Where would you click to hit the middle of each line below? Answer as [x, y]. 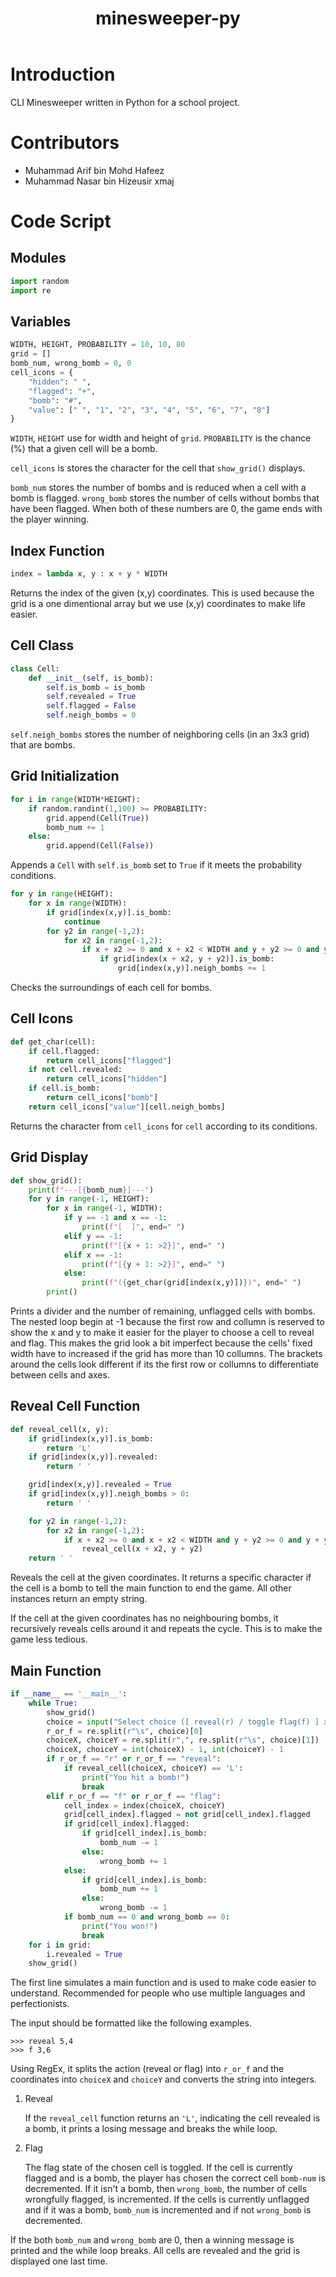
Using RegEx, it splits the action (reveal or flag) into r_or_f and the [147, 2069]
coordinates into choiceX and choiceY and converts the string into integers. [163, 2079]
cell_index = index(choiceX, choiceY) [144, 1805]
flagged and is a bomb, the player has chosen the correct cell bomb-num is [175, 2178]
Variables [41, 322]
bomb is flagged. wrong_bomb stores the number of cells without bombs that [165, 498]
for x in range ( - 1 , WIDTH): [104, 1208]
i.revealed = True [84, 1954]
